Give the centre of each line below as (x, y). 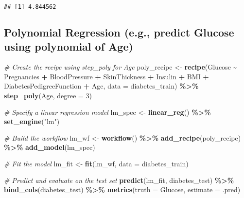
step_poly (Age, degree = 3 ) (48, 96)
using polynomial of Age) (69, 46)
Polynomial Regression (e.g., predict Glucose (119, 32)
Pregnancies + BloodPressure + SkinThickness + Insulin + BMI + (106, 76)
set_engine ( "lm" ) (32, 121)
